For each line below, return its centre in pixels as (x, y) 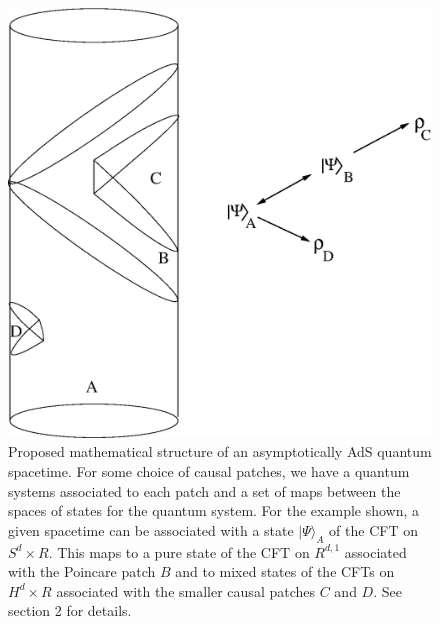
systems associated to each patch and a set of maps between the (204, 490)
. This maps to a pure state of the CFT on (179, 551)
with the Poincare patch (82, 571)
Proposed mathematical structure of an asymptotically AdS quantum (220, 451)
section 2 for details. (70, 610)
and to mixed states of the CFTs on (285, 571)
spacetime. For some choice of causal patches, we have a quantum (209, 471)
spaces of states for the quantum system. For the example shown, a (214, 510)
